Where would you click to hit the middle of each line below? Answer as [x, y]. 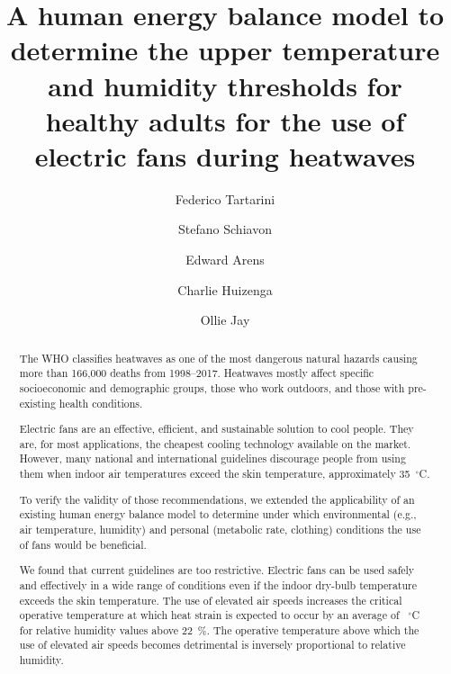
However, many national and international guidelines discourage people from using [212, 458]
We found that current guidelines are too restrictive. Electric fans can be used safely [217, 570]
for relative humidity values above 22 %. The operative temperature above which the [219, 629]
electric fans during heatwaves [225, 155]
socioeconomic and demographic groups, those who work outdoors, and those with [212, 387]
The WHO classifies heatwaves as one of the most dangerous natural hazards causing [218, 358]
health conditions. [101, 403]
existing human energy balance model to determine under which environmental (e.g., [218, 514]
